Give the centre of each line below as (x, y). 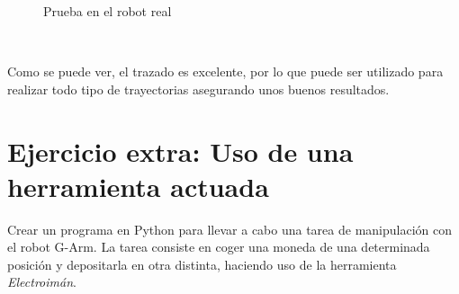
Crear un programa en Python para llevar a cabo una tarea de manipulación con (230, 229)
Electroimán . (42, 282)
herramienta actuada (138, 186)
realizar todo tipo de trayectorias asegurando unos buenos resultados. (198, 89)
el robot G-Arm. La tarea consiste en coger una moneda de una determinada (219, 247)
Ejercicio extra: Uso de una (180, 151)
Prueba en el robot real (108, 11)
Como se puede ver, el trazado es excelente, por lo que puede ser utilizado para (225, 71)
